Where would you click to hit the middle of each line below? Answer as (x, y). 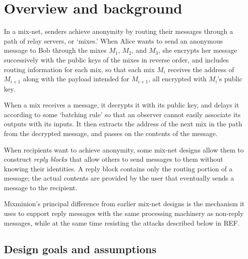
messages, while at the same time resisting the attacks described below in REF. (122, 222)
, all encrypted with (178, 79)
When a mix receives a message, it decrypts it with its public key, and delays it (122, 105)
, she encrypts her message (198, 50)
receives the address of (201, 69)
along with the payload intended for (76, 79)
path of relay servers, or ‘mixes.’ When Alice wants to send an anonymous (114, 40)
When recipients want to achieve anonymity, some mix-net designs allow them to (124, 149)
